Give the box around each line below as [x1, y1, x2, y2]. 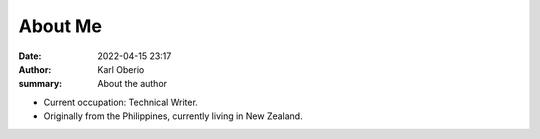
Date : [18, 50, 42, 62]
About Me [18, 15, 102, 37]
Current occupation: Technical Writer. [43, 96, 199, 108]
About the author [97, 78, 168, 90]
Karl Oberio [97, 63, 145, 75]
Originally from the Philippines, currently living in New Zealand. [43, 110, 304, 122]
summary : [18, 78, 63, 90]
